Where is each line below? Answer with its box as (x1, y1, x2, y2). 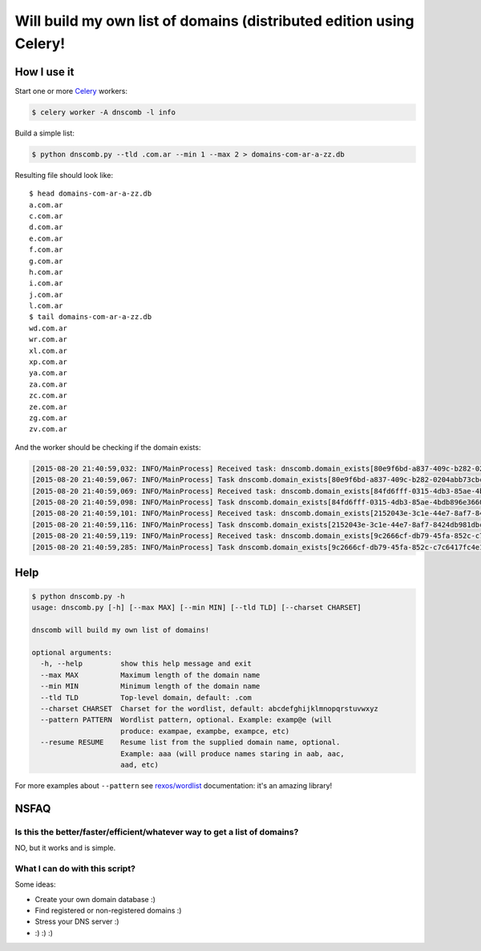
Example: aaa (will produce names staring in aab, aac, (120, 749, 345, 758)
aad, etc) (120, 760, 160, 769)
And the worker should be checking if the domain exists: (14, 442, 201, 452)
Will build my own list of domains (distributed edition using (14, 12, 414, 30)
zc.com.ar (29, 391, 67, 400)
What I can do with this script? (14, 863, 136, 874)
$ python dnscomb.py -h (31, 592, 126, 601)
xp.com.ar (29, 358, 67, 366)
